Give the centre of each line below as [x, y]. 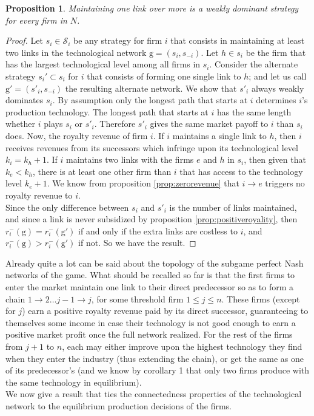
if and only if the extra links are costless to [158, 230]
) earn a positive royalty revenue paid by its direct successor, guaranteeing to [165, 311]
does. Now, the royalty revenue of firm [77, 135]
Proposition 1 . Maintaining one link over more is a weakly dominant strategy [152, 8]
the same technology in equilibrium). [74, 382]
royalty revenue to [39, 195]
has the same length [254, 111]
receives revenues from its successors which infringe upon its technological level [152, 147]
